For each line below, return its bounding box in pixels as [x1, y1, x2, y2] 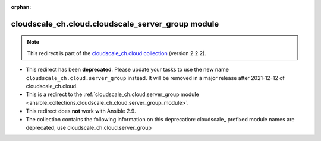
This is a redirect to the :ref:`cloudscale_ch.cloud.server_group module [26, 91, 199, 98]
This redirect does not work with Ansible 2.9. [26, 107, 136, 115]
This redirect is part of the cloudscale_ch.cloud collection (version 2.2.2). [27, 49, 206, 56]
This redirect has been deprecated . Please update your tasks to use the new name [26, 66, 229, 73]
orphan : [11, 4, 32, 10]
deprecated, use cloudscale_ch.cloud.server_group [26, 124, 152, 131]
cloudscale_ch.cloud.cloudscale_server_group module [11, 18, 219, 29]
